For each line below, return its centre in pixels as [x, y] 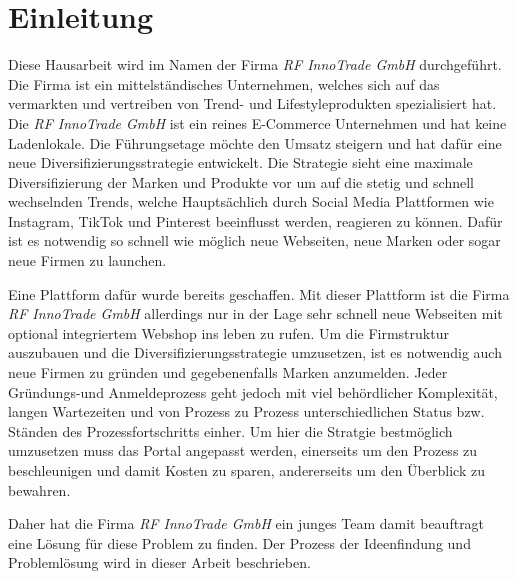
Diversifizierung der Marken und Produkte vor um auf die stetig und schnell [241, 181]
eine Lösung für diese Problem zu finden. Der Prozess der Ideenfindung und [239, 542]
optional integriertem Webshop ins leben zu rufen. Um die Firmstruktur [228, 332]
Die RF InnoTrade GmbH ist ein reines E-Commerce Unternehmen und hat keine [257, 122]
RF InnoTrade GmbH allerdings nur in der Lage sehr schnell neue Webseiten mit [255, 313]
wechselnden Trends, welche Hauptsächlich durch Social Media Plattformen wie [251, 201]
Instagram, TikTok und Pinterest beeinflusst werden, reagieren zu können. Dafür [255, 220]
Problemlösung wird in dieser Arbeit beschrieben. [159, 562]
